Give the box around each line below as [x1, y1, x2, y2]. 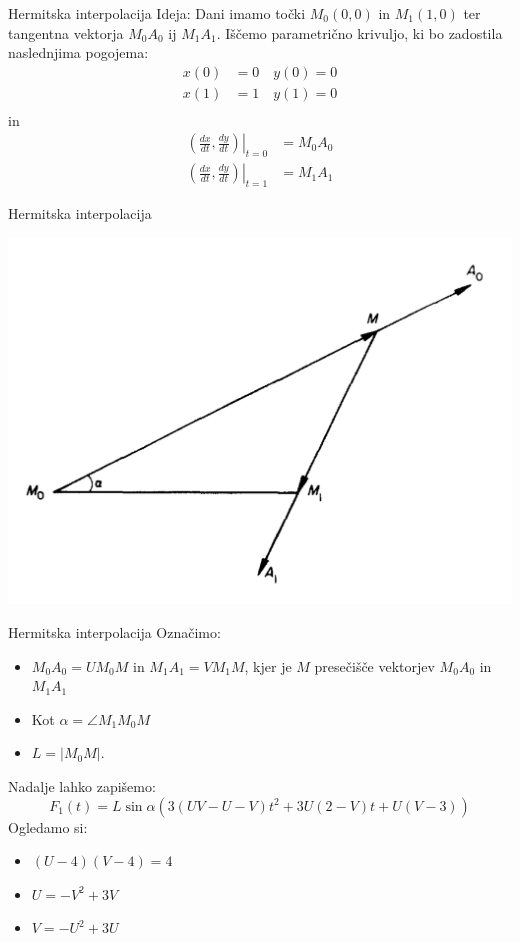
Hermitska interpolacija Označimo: [8, 621, 221, 642]
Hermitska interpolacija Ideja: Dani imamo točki [8, 3, 306, 23]
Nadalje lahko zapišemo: [8, 775, 156, 796]
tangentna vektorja [8, 22, 124, 43]
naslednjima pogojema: [8, 42, 149, 63]
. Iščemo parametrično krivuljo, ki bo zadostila [216, 22, 503, 43]
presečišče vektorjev [314, 655, 435, 676]
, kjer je [244, 655, 292, 676]
